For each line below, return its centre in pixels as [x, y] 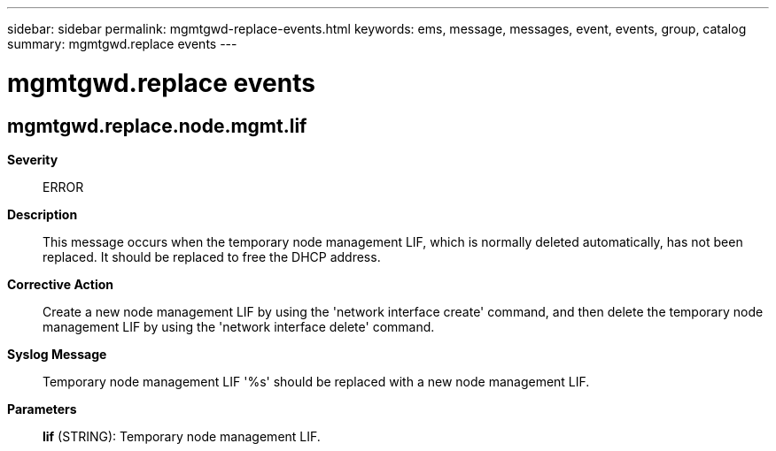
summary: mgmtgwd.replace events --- [122, 44]
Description [43, 214]
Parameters [42, 409]
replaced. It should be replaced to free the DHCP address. [212, 256]
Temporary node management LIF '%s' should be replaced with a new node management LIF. [316, 381]
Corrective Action [60, 284]
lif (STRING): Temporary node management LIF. [182, 436]
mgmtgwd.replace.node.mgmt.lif [157, 126]
